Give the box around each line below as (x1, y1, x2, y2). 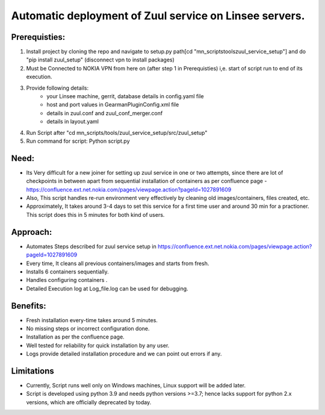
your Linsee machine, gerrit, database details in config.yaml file (46, 93, 204, 100)
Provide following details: (26, 84, 89, 92)
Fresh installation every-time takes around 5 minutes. (26, 316, 158, 323)
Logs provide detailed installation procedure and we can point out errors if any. (26, 350, 222, 358)
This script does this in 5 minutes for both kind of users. (26, 211, 165, 218)
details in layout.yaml (46, 118, 99, 125)
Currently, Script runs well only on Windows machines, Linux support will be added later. (26, 382, 246, 389)
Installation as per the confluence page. (26, 333, 125, 340)
